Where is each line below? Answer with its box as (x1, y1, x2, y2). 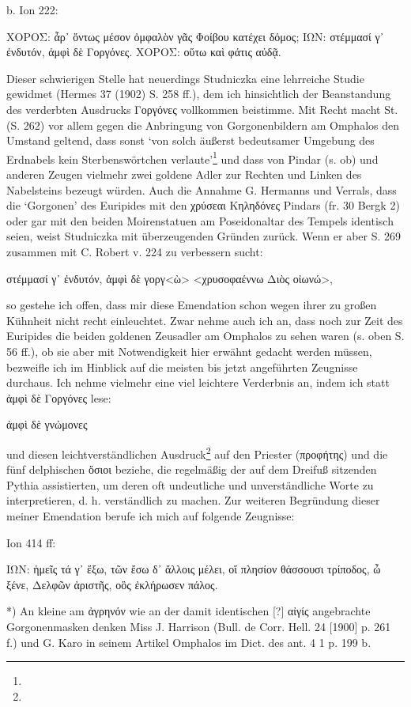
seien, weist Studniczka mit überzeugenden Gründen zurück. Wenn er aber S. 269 (6, 228, 402, 244)
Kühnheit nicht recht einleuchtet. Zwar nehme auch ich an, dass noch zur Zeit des (6, 312, 403, 328)
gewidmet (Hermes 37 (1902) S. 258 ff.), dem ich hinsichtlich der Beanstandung (6, 85, 391, 102)
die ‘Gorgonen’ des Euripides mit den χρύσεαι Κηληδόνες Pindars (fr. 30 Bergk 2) (6, 197, 400, 214)
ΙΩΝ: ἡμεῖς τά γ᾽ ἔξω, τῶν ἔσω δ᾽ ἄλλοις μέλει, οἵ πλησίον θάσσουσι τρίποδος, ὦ (6, 561, 381, 577)
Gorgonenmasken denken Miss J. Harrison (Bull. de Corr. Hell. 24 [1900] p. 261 (6, 618, 391, 634)
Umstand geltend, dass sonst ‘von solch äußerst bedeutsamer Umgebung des (6, 132, 375, 149)
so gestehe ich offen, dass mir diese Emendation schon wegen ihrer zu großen (6, 297, 377, 313)
